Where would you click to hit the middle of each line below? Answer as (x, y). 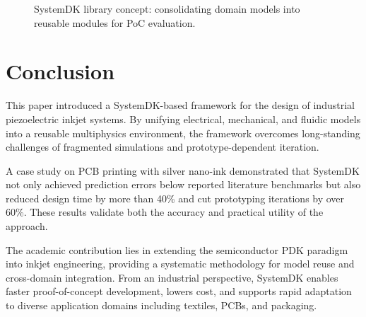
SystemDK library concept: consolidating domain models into (167, 8)
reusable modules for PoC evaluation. (115, 22)
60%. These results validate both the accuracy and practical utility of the (165, 212)
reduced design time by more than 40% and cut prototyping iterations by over (175, 198)
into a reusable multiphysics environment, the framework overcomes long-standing (183, 133)
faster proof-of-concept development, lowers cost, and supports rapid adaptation (179, 291)
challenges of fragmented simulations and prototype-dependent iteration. (163, 147)
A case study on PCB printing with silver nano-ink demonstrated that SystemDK (183, 170)
